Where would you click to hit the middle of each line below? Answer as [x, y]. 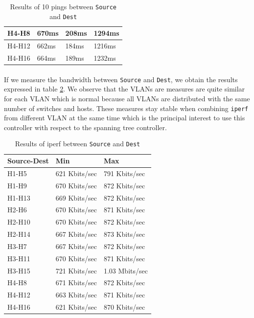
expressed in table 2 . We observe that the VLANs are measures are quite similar [125, 89]
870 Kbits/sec [124, 307]
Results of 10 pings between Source [63, 6]
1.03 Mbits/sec [126, 270]
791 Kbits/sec [124, 173]
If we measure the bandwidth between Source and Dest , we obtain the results [121, 79]
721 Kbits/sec [76, 270]
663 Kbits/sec [76, 295]
